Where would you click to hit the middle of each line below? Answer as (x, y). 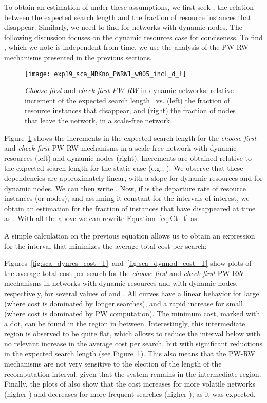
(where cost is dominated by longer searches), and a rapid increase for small (123, 303)
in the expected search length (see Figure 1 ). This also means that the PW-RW (130, 353)
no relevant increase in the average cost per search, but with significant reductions (133, 343)
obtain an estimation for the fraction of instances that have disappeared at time (130, 208)
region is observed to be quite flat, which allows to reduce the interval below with (132, 333)
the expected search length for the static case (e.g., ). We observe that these (124, 168)
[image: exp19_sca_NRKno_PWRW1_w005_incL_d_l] (106, 74)
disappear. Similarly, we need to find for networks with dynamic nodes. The (123, 27)
